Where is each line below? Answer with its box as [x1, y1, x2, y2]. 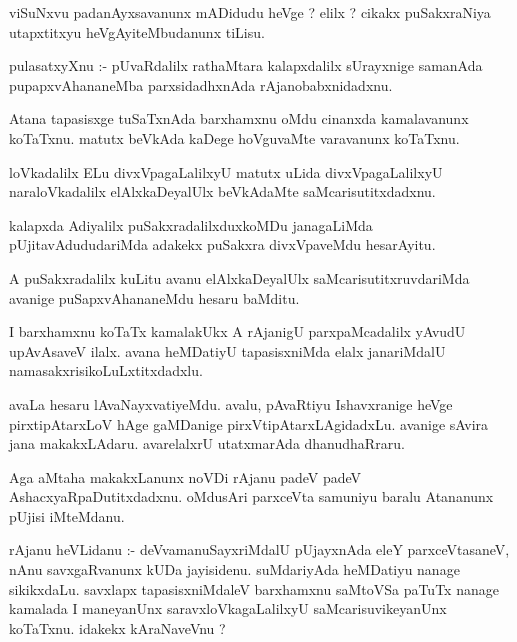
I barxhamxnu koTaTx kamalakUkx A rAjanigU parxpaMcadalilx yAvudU [9, 321, 466, 342]
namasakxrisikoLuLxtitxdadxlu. [9, 360, 203, 381]
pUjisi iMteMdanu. [9, 505, 125, 526]
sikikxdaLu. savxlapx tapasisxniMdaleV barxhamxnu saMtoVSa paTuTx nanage [9, 578, 499, 599]
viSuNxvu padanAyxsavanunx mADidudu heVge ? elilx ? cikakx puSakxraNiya [9, 2, 491, 22]
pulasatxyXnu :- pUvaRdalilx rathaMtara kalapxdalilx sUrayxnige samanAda [9, 55, 483, 76]
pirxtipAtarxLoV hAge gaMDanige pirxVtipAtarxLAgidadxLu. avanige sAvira [9, 413, 489, 434]
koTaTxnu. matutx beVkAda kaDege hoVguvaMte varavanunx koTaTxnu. [9, 127, 460, 148]
